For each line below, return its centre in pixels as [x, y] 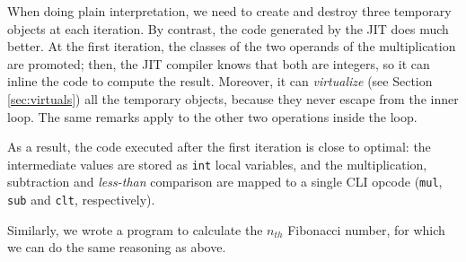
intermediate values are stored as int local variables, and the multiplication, [217, 164]
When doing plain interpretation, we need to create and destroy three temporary [229, 11]
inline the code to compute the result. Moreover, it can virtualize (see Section [220, 81]
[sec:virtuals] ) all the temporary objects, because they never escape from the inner [233, 98]
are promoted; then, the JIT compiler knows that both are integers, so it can [219, 63]
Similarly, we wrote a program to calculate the [135, 229]
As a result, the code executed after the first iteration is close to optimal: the [219, 147]
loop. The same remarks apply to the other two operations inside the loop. [212, 116]
